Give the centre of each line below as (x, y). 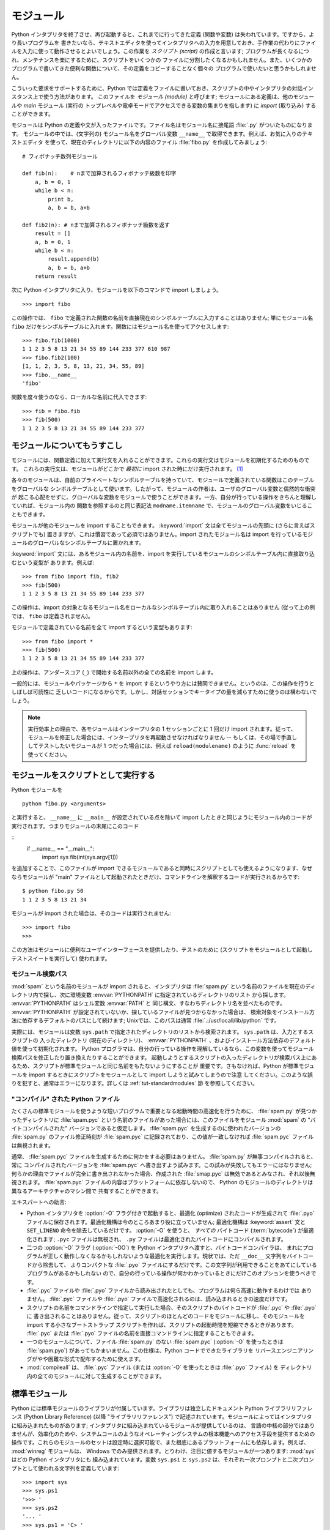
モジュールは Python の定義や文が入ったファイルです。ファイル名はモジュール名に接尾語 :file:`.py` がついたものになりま (162, 125)
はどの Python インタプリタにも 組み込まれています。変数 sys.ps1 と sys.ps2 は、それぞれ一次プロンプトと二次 (155, 1460)
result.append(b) (74, 259)
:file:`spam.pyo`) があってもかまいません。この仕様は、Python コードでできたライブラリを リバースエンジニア (165, 1350)
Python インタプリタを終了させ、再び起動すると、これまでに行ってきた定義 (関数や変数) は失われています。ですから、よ (163, 34)
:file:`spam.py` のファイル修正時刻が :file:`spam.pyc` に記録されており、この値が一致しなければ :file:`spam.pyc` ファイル (163, 1137)
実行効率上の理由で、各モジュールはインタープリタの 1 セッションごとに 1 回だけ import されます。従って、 (162, 729)
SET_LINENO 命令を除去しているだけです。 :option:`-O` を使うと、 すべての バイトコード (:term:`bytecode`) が (165, 1231)
